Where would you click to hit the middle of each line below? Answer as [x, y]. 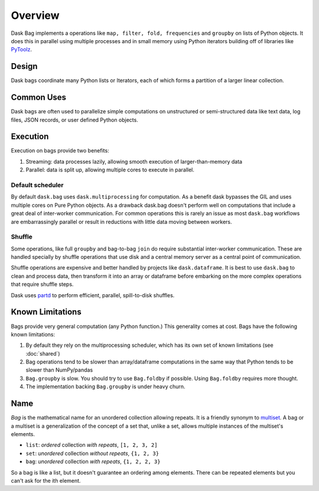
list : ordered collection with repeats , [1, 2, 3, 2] [92, 445]
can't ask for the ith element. [46, 480]
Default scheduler [38, 185]
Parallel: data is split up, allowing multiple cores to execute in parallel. [110, 170]
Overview [35, 15]
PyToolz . [22, 50]
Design [24, 66]
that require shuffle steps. [42, 284]
